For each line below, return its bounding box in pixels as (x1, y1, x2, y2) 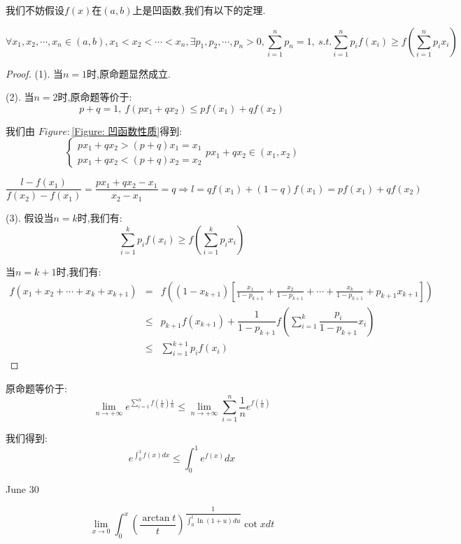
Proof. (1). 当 (6, 66, 63, 80)
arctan (142, 513, 170, 523)
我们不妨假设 (6, 3, 64, 17)
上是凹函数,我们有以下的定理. (132, 3, 266, 17)
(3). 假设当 (6, 210, 54, 225)
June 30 (6, 482, 39, 496)
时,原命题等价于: (57, 90, 132, 104)
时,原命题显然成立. (87, 66, 171, 80)
